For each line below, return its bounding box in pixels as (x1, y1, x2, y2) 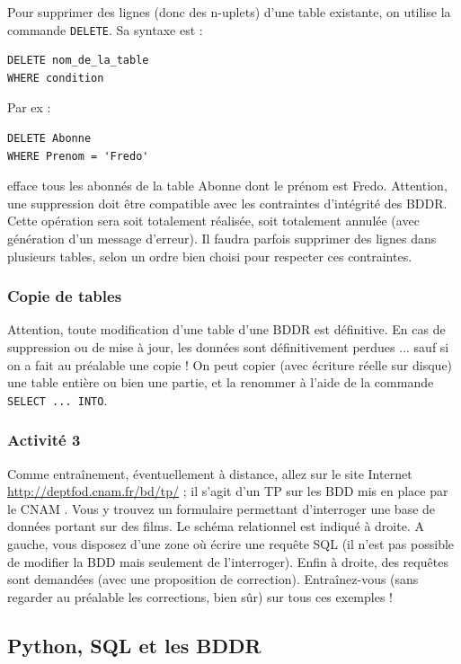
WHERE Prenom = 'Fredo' (7, 149, 149, 163)
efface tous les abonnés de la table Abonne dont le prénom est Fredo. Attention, (7, 176, 448, 195)
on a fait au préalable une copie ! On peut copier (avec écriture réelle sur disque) (7, 355, 453, 374)
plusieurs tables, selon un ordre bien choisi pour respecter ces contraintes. (7, 246, 412, 265)
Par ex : (7, 98, 51, 117)
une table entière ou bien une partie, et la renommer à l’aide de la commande (7, 373, 434, 392)
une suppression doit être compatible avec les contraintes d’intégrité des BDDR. (7, 193, 448, 212)
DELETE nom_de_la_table (7, 54, 149, 67)
